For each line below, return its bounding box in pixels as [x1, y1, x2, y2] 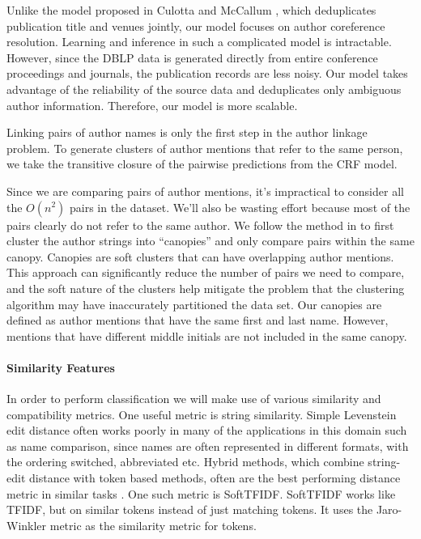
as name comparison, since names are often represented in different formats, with [6, 437, 409, 454]
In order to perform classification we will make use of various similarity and [6, 390, 381, 407]
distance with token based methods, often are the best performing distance [28, 469, 401, 486]
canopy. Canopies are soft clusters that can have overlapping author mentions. [6, 248, 394, 265]
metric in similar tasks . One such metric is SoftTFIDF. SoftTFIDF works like [6, 485, 396, 502]
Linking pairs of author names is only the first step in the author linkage [6, 124, 368, 141]
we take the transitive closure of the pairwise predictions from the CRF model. [6, 155, 398, 172]
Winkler [6, 516, 47, 533]
